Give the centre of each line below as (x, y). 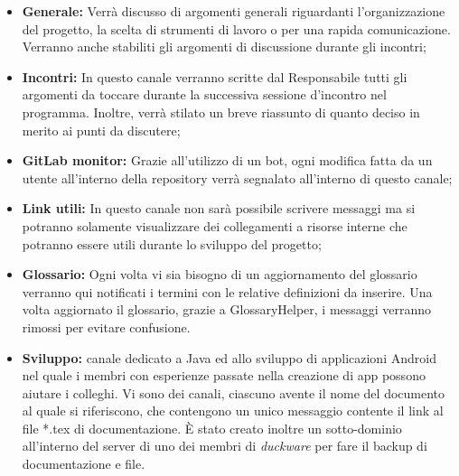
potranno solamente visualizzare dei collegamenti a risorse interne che (215, 225)
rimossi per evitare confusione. (106, 327)
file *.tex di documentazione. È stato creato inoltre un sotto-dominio (212, 428)
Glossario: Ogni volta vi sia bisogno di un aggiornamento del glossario (220, 274)
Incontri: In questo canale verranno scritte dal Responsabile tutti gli (215, 76)
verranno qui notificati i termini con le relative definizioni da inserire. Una (227, 291)
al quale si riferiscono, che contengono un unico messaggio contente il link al (233, 411)
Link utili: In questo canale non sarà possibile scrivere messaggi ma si (219, 208)
